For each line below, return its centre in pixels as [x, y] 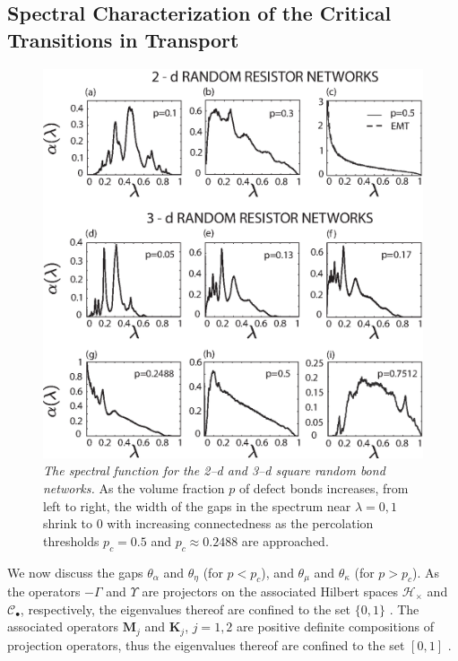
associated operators [63, 626]
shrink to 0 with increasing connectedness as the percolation [208, 523]
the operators [44, 591]
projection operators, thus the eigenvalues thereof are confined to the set [206, 644]
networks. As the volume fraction [134, 487]
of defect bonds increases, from [324, 487]
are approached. [285, 540]
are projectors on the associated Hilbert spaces [270, 591]
